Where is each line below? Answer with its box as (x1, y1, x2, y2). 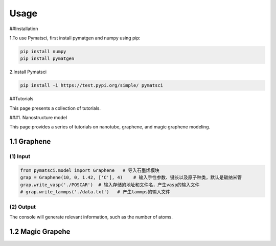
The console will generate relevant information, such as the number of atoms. (9, 214, 173, 220)
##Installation (9, 26, 38, 32)
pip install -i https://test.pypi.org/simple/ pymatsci (20, 82, 164, 88)
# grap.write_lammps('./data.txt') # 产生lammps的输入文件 (20, 189, 171, 195)
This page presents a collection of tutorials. (9, 105, 101, 111)
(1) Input (9, 153, 31, 160)
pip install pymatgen (20, 56, 75, 61)
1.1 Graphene (9, 137, 51, 146)
